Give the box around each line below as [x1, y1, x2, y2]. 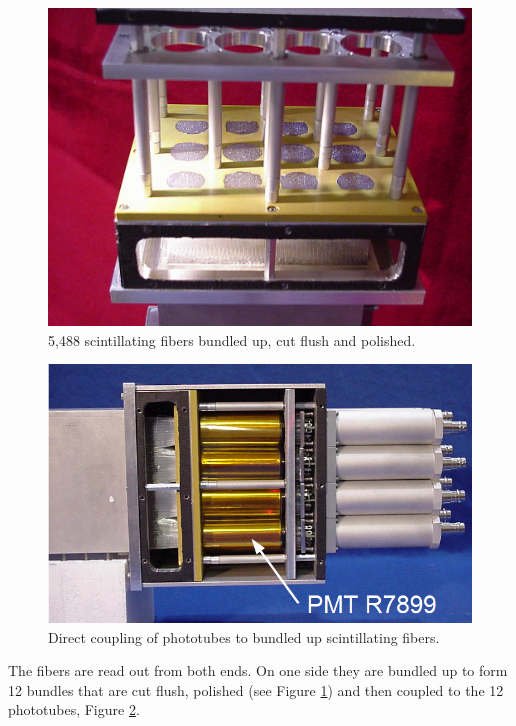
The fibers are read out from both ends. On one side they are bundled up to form [8, 660, 508, 681]
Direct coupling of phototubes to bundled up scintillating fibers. [48, 626, 440, 647]
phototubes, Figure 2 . [8, 699, 140, 720]
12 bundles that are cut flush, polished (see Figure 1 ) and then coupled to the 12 [8, 679, 504, 700]
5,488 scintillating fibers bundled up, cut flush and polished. [48, 329, 416, 350]
